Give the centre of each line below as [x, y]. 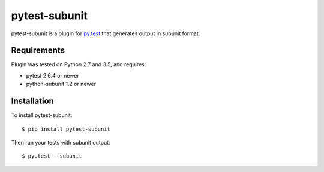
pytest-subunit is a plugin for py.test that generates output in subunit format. [106, 33]
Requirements [38, 50]
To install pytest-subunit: [42, 115]
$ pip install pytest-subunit [66, 129]
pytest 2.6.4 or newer [52, 75]
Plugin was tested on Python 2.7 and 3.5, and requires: [79, 64]
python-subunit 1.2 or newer [61, 84]
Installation [32, 101]
